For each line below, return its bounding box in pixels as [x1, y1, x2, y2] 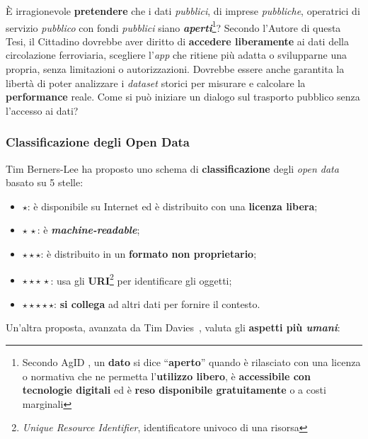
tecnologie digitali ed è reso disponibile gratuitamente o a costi [22, 382, 326, 397]
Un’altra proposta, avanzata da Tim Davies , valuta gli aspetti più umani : [6, 320, 340, 335]
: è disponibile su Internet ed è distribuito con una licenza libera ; [27, 198, 318, 213]
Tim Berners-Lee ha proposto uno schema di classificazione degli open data [6, 161, 339, 176]
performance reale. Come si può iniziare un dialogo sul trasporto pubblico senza [6, 89, 360, 104]
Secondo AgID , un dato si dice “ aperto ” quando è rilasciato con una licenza [22, 355, 361, 370]
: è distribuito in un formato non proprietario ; [40, 246, 257, 261]
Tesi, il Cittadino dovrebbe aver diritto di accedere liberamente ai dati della [6, 33, 349, 48]
